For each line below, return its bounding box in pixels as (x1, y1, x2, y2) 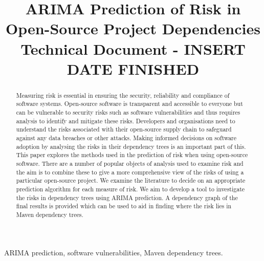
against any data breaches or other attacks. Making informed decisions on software (16, 134, 237, 142)
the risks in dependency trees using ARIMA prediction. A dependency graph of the (16, 193, 238, 202)
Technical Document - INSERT (20, 38, 246, 59)
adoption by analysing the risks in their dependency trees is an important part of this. (16, 142, 246, 150)
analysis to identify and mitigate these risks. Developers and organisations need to (16, 116, 235, 125)
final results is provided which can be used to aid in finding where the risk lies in (16, 202, 232, 210)
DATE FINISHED (67, 58, 200, 79)
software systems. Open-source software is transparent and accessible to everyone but (16, 99, 243, 108)
